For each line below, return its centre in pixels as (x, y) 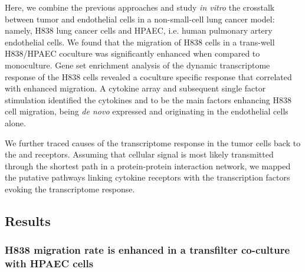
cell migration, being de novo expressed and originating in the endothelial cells (147, 111)
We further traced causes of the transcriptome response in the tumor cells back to (153, 142)
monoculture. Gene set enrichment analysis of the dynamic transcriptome (137, 65)
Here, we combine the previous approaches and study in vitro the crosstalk (140, 7)
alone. (15, 122)
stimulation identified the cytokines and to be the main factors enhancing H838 (148, 99)
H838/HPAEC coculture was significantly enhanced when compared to (132, 53)
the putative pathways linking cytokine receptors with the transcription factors (147, 177)
